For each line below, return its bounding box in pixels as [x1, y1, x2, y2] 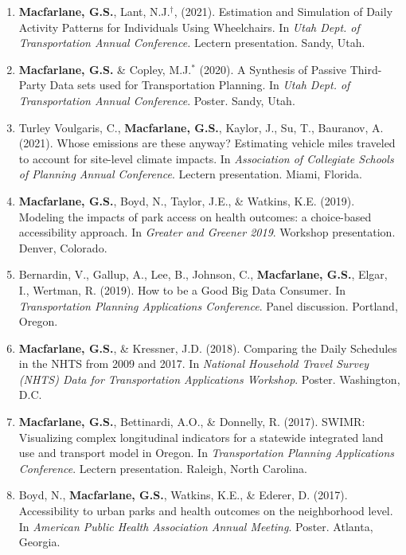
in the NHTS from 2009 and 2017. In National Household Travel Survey [18, 355, 369, 372]
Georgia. [18, 534, 61, 550]
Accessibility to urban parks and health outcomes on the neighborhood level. [18, 502, 393, 519]
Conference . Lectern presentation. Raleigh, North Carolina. [18, 459, 307, 476]
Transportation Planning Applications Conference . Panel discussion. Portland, [18, 297, 398, 314]
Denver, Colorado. [18, 239, 107, 256]
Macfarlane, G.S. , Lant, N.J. [18, 3, 170, 19]
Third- [349, 61, 382, 77]
